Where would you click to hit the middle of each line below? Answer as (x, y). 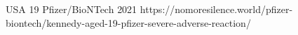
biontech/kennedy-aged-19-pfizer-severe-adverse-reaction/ (128, 22)
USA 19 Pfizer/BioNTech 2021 (72, 9)
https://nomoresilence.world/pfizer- (216, 9)
